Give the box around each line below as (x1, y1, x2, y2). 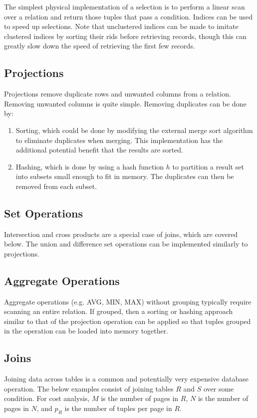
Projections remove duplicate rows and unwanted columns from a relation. (4, 88, 231, 99)
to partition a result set (172, 161, 244, 171)
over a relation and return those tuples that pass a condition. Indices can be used (4, 11, 253, 21)
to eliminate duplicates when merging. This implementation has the (15, 134, 223, 145)
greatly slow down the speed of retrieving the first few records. (4, 40, 195, 51)
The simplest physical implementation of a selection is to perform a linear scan (4, 1, 245, 11)
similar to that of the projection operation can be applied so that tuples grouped (4, 315, 251, 326)
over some (203, 383, 234, 393)
